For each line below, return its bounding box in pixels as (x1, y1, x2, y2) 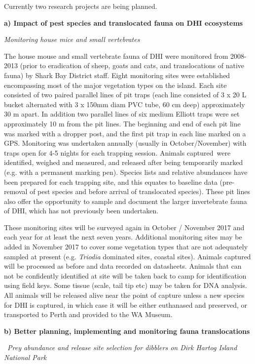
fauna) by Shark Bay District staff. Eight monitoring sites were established (4, 70, 230, 80)
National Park (4, 352, 47, 362)
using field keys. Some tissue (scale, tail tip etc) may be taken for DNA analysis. (4, 280, 247, 290)
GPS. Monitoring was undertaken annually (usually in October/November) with (4, 138, 247, 148)
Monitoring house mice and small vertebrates (4, 34, 140, 44)
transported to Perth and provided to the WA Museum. (4, 309, 173, 320)
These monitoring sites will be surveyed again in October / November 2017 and (4, 222, 245, 232)
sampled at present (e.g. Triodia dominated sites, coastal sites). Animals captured (4, 251, 251, 261)
